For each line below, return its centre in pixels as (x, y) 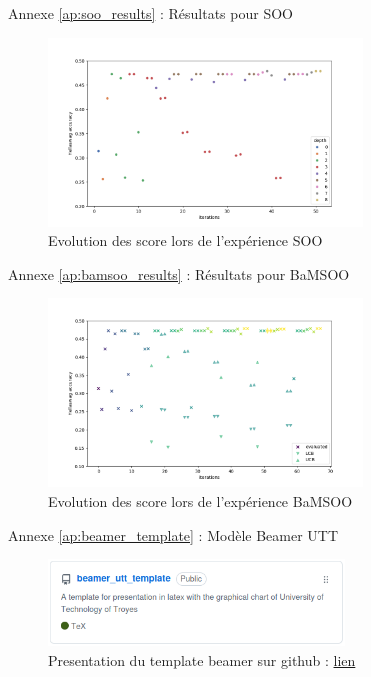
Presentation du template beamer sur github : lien (202, 659)
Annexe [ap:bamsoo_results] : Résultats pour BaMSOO (179, 273)
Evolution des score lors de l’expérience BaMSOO (200, 500)
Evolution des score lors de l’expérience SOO (185, 240)
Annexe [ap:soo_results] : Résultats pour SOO (150, 13)
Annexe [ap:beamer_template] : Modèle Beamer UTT (173, 534)
